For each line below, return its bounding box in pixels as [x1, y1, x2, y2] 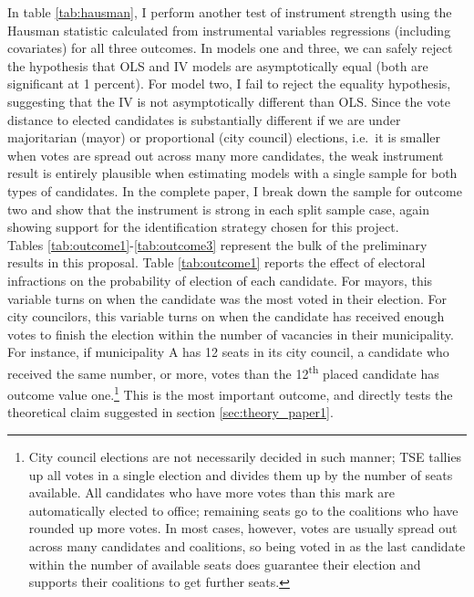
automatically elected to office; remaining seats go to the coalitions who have [28, 500, 459, 519]
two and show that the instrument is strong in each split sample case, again [7, 199, 429, 218]
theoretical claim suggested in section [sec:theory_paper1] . [7, 403, 334, 422]
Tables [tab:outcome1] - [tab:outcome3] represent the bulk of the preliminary [7, 235, 428, 254]
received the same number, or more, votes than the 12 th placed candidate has [7, 361, 439, 382]
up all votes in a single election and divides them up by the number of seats [28, 465, 453, 484]
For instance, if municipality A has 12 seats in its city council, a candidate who [7, 342, 449, 361]
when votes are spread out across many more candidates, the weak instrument [7, 145, 444, 164]
